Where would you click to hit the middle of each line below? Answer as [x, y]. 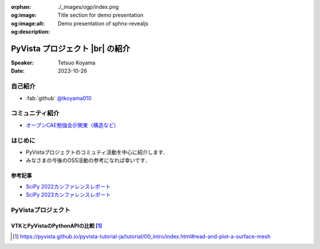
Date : [18, 71]
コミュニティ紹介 [35, 114]
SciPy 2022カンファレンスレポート [68, 186]
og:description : [31, 32]
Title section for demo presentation [101, 15]
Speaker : [23, 63]
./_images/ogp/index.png [88, 7]
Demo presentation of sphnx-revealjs [103, 23]
